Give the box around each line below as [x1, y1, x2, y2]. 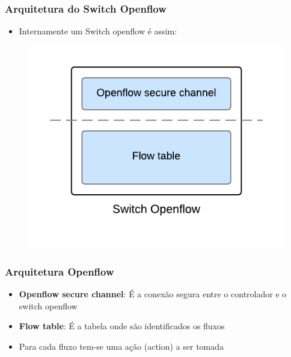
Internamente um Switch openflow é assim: [19, 25, 177, 37]
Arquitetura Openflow [5, 264, 114, 279]
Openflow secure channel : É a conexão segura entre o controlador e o [19, 288, 287, 300]
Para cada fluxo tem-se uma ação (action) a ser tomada [19, 340, 224, 353]
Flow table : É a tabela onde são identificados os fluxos [19, 320, 225, 332]
